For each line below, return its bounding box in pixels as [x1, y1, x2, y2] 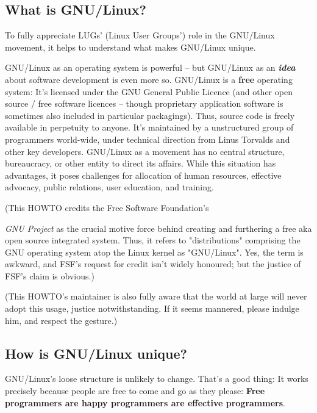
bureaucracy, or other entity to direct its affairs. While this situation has [5, 157, 276, 170]
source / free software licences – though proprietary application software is [5, 97, 283, 110]
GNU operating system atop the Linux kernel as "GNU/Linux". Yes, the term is [5, 245, 304, 258]
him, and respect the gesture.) [5, 314, 118, 326]
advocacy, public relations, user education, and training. [5, 181, 214, 193]
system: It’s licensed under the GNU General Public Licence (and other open [5, 85, 293, 98]
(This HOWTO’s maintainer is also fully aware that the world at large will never [5, 290, 307, 303]
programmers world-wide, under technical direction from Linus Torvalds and [5, 132, 290, 145]
